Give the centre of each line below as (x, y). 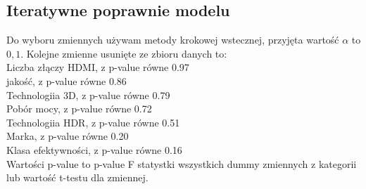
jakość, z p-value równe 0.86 (67, 80)
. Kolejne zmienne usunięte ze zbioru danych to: (124, 53)
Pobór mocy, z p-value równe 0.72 (79, 109)
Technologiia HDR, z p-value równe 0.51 (93, 122)
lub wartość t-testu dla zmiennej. (77, 177)
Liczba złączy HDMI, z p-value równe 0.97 (98, 67)
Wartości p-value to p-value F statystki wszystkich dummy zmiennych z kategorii (182, 163)
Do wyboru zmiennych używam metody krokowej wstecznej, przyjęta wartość (173, 40)
